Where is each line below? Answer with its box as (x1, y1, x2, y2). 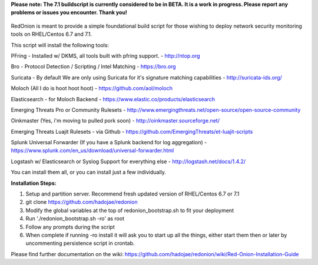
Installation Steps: (11, 180, 57, 187)
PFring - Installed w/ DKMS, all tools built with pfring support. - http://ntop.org (11, 52, 200, 59)
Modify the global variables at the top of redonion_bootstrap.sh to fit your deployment (25, 207, 234, 214)
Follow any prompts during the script (25, 223, 115, 230)
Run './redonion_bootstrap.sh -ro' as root (25, 215, 125, 222)
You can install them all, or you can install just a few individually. (11, 168, 166, 176)
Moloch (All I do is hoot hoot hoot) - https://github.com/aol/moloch (11, 85, 173, 92)
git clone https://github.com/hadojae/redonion (25, 198, 138, 206)
